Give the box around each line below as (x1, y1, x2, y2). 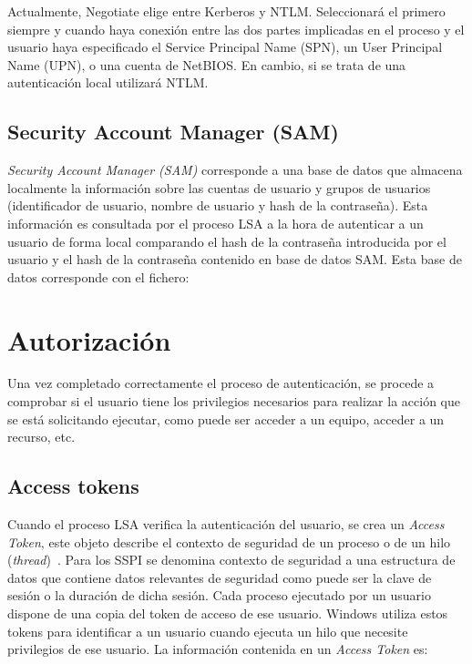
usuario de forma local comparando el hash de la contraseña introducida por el (7, 231, 446, 250)
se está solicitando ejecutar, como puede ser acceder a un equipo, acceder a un (7, 409, 445, 428)
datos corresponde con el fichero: (7, 267, 190, 286)
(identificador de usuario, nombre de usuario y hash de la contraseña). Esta (7, 196, 428, 215)
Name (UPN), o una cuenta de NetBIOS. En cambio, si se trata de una (7, 55, 406, 74)
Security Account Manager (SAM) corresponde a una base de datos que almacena (7, 160, 463, 179)
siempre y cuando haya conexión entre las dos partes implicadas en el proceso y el (7, 19, 465, 38)
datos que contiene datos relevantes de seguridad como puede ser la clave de (7, 567, 432, 587)
